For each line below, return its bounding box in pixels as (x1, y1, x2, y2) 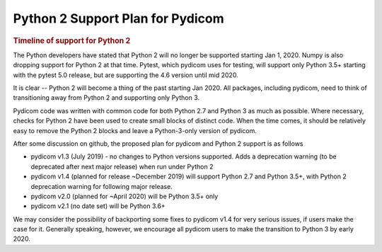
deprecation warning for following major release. (30, 182, 173, 190)
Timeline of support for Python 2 (13, 35, 131, 45)
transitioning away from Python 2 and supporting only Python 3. (13, 93, 200, 102)
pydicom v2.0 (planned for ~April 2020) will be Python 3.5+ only (30, 192, 219, 200)
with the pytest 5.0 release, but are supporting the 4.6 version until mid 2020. (13, 71, 238, 79)
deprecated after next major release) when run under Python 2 (30, 162, 214, 171)
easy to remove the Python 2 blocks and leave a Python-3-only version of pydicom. (13, 126, 257, 134)
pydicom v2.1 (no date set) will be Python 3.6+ (30, 202, 166, 210)
